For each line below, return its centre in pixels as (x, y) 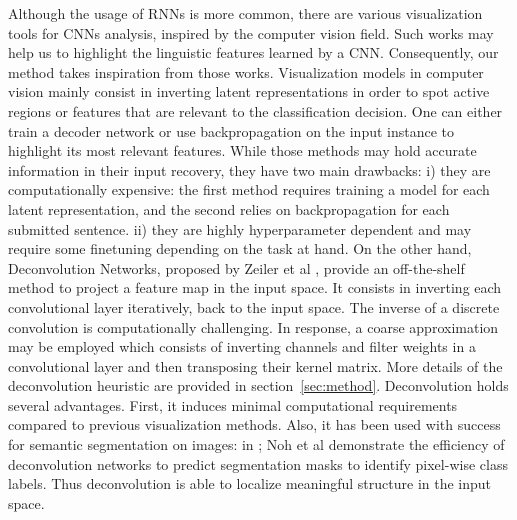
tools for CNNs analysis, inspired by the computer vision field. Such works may (251, 32)
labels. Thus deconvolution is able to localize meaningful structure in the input (250, 483)
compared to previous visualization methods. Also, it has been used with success (254, 424)
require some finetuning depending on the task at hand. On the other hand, (240, 248)
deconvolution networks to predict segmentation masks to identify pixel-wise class (258, 463)
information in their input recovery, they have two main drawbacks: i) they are (249, 169)
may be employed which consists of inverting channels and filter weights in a (242, 346)
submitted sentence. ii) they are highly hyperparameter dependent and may (240, 228)
